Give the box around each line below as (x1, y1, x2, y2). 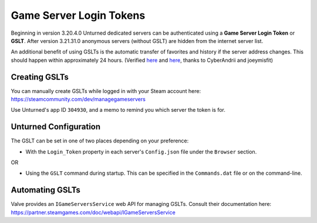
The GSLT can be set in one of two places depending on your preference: (11, 137, 189, 144)
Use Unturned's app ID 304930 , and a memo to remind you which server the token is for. (11, 106, 226, 114)
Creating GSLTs (11, 72, 69, 82)
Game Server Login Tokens (11, 9, 146, 22)
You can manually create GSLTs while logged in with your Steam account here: (11, 87, 201, 94)
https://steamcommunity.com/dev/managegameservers (11, 96, 146, 103)
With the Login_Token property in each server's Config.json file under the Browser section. (25, 148, 257, 155)
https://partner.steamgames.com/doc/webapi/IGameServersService (11, 209, 176, 216)
